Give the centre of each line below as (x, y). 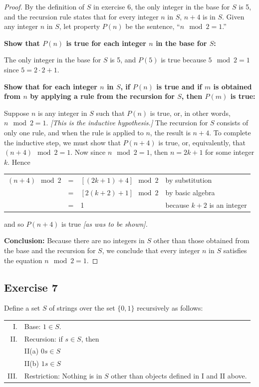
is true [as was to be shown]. (105, 223)
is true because (183, 60)
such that (110, 113)
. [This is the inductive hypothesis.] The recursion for (127, 123)
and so (14, 223)
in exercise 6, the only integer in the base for (162, 6)
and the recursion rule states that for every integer (81, 16)
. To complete (230, 132)
